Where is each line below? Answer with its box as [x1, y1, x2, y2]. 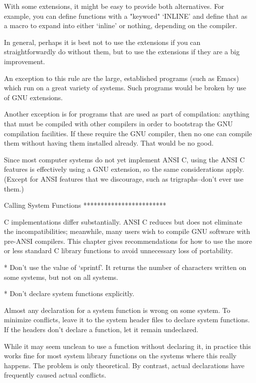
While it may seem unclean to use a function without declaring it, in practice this [4, 341, 251, 351]
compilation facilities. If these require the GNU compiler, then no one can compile [4, 128, 252, 138]
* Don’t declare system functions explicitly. [4, 288, 135, 299]
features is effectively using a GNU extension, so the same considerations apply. [4, 164, 244, 174]
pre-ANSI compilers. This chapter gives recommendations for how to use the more [4, 235, 253, 246]
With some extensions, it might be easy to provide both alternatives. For [4, 1, 224, 11]
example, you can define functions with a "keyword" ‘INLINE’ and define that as [4, 10, 248, 21]
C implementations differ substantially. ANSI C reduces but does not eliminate [4, 216, 243, 227]
